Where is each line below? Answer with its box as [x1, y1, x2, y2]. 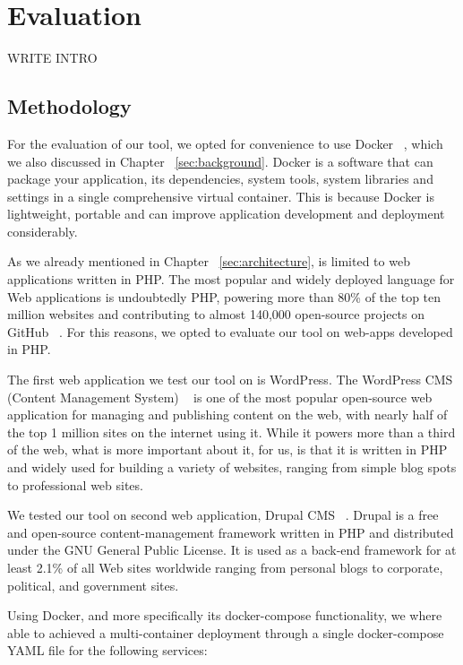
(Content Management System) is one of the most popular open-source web [7, 387, 433, 406]
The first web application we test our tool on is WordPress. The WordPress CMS [7, 370, 453, 389]
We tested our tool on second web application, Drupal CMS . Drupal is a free [7, 505, 439, 524]
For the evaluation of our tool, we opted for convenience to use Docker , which [7, 134, 443, 152]
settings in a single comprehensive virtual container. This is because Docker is [7, 186, 434, 205]
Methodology [7, 92, 132, 120]
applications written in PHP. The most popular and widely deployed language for [7, 270, 455, 289]
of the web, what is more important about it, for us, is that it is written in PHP [7, 440, 448, 459]
